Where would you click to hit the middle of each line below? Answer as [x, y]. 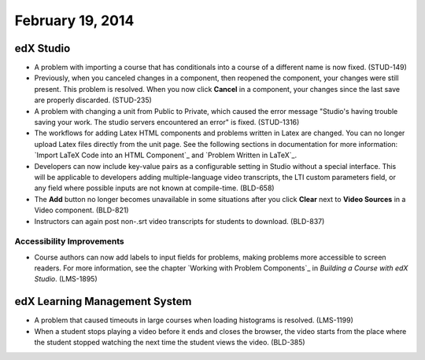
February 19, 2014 [74, 20]
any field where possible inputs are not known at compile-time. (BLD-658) [154, 188]
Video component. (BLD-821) [81, 210]
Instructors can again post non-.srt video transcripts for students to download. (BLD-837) [179, 221]
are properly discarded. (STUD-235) [93, 100]
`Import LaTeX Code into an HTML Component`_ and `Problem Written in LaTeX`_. [166, 155]
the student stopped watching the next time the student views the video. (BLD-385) [170, 343]
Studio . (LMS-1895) [66, 279]
